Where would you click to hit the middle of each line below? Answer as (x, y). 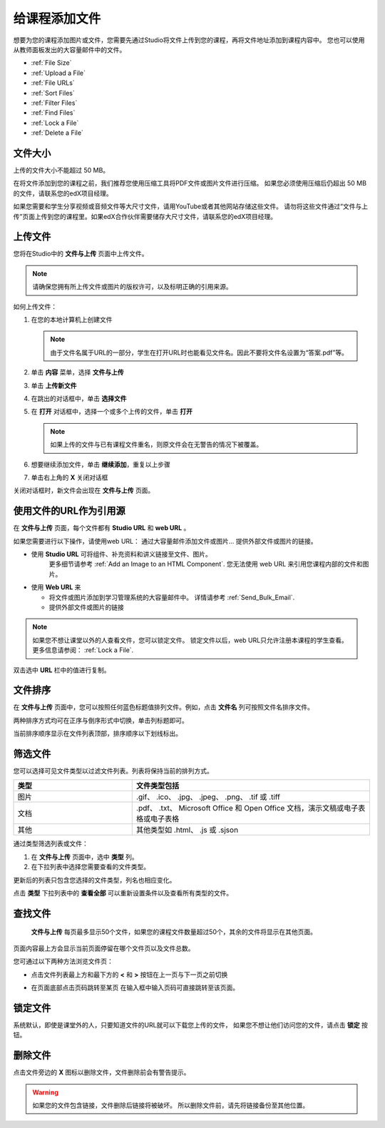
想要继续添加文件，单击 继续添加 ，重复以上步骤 (101, 464)
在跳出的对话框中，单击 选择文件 (79, 398)
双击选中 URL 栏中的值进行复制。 (62, 670)
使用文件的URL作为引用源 (70, 511)
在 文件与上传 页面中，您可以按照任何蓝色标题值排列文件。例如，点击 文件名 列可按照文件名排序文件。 (163, 707)
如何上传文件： (35, 306)
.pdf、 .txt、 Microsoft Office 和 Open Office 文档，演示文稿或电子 (247, 808)
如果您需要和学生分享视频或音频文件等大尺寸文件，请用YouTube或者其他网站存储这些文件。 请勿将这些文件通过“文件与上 (191, 206)
